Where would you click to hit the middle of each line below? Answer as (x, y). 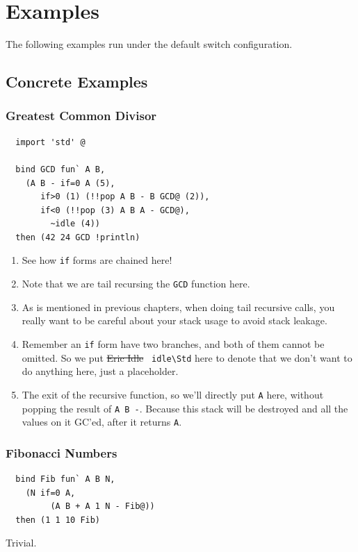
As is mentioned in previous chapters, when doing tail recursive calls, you (178, 307)
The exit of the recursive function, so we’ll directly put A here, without (173, 394)
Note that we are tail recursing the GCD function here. (136, 284)
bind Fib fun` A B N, (65, 479)
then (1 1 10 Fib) (58, 520)
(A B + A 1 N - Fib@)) (103, 507)
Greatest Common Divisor (81, 116)
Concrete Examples (77, 82)
